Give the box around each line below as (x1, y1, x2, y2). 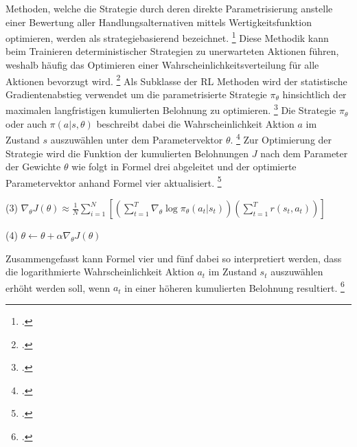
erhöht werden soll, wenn (5, 280, 111, 295)
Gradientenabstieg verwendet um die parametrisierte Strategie (5, 87, 267, 101)
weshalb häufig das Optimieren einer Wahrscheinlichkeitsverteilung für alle (5, 58, 319, 72)
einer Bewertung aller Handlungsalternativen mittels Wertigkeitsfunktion (5, 14, 312, 29)
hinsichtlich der (282, 87, 347, 101)
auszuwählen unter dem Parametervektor (50, 132, 223, 146)
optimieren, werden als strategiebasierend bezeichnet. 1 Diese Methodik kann (5, 29, 329, 45)
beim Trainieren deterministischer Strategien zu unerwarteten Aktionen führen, (5, 44, 339, 58)
